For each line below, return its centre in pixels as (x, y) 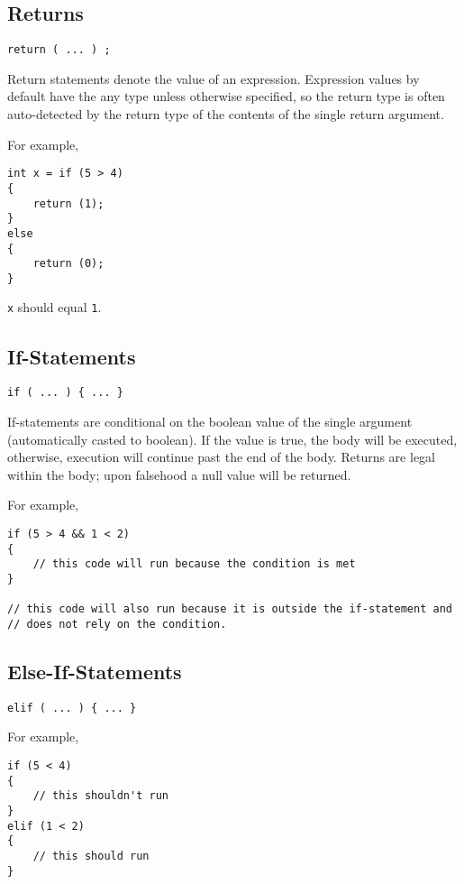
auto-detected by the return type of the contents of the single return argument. (226, 114)
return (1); (68, 203)
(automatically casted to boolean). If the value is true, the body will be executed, (232, 439)
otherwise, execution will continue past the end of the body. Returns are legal (221, 457)
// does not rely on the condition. (117, 624)
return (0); (68, 264)
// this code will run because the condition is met (194, 564)
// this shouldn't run (100, 796)
